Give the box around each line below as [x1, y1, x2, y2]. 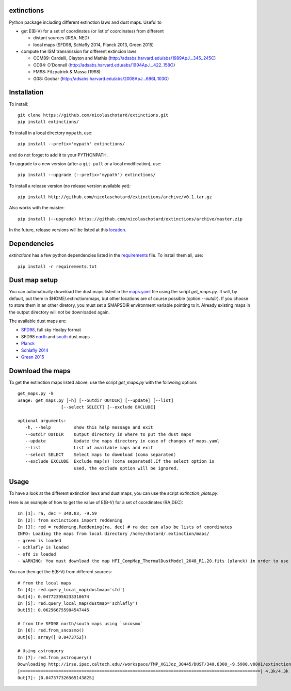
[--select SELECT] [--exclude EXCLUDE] [61, 405, 156, 410]
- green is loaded [17, 538, 62, 543]
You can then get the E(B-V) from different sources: [9, 569, 112, 575]
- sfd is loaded [17, 551, 56, 557]
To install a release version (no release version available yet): [9, 183, 131, 188]
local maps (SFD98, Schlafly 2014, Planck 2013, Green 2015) [33, 42, 154, 47]
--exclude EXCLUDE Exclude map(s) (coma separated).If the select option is [25, 458, 215, 464]
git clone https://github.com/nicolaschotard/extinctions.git [17, 112, 169, 118]
